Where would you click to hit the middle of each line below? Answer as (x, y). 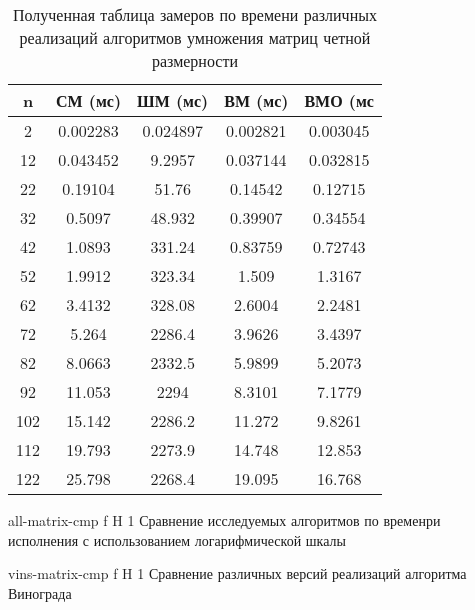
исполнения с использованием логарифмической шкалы (177, 539)
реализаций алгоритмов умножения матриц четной (195, 37)
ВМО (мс (339, 100)
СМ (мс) (89, 100)
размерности (194, 60)
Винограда (40, 592)
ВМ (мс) (256, 100)
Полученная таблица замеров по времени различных (194, 14)
